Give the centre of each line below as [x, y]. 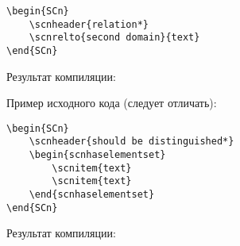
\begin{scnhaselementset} [97, 155]
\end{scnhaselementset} [92, 195]
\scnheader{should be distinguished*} [132, 142]
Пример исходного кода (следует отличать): [112, 103]
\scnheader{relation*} [89, 24]
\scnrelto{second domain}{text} [114, 38]
